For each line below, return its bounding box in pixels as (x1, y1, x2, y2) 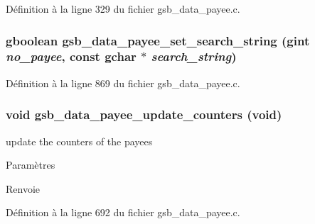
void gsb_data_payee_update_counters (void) (6, 106, 282, 123)
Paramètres (6, 157, 55, 172)
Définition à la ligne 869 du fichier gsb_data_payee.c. (6, 75, 240, 90)
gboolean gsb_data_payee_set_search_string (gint (6, 31, 310, 49)
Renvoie (6, 181, 41, 196)
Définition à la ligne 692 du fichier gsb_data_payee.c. (6, 205, 240, 220)
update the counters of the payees (6, 133, 153, 148)
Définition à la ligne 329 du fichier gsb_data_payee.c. (6, 1, 240, 16)
